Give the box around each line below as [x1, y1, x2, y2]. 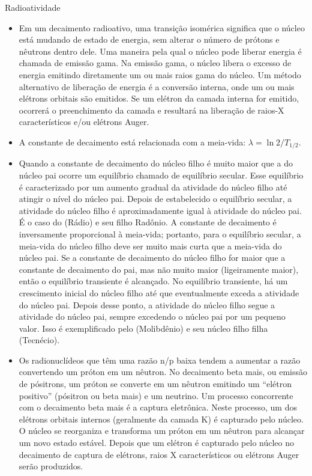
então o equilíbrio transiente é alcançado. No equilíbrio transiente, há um [19, 275, 288, 287]
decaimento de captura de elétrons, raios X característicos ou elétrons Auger [19, 448, 299, 460]
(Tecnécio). [19, 334, 60, 346]
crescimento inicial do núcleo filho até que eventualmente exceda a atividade [19, 286, 299, 299]
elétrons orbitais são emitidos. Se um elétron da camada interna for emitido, [19, 92, 299, 105]
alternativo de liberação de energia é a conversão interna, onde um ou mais [19, 80, 295, 93]
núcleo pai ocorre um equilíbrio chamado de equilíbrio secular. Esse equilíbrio [19, 168, 304, 181]
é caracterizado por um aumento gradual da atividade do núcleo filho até [19, 180, 287, 193]
